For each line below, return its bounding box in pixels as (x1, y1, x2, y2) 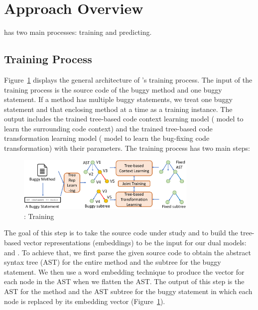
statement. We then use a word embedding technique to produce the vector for (4, 266, 245, 277)
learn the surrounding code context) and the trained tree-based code (4, 123, 213, 133)
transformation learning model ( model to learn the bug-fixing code (4, 133, 210, 143)
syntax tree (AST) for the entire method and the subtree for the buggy (4, 257, 221, 267)
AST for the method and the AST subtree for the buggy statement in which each (4, 286, 253, 296)
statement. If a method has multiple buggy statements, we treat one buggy (4, 94, 233, 104)
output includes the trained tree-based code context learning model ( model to (4, 113, 244, 124)
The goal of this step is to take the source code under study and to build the (4, 227, 238, 238)
